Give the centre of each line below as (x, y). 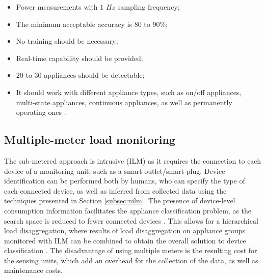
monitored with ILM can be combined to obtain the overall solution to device (125, 240)
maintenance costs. (33, 270)
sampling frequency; (149, 7)
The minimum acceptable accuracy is (74, 24)
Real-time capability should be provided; (79, 58)
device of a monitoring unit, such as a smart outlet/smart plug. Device (115, 171)
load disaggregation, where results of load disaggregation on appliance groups (125, 230)
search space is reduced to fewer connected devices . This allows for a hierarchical (131, 220)
